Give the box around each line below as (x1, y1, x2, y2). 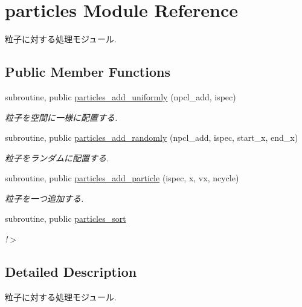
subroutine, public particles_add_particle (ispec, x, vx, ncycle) (5, 172, 239, 184)
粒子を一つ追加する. (5, 192, 84, 204)
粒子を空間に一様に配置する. (5, 111, 118, 123)
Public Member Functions (5, 62, 170, 81)
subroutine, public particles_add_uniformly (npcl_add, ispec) (5, 90, 236, 103)
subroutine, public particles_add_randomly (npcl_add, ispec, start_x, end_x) (5, 131, 298, 144)
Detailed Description (5, 262, 137, 281)
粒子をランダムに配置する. (5, 151, 109, 164)
